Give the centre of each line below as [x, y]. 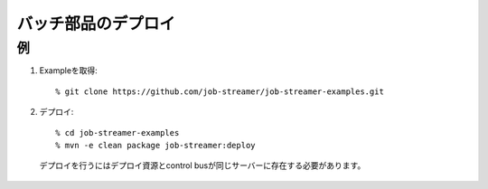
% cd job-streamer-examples [117, 132]
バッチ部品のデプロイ [96, 24]
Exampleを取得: [69, 71]
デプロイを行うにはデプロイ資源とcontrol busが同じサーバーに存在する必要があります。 [202, 165]
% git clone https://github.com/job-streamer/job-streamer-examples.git [220, 91]
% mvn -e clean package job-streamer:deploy [156, 145]
